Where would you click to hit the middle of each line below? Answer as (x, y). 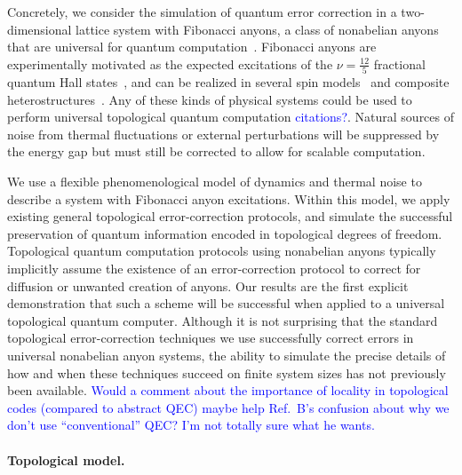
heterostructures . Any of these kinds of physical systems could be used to (210, 99)
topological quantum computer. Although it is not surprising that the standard (223, 320)
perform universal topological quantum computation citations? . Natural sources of (231, 117)
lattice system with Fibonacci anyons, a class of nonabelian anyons (257, 29)
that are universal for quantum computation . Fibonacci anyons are (192, 47)
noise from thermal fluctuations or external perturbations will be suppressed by (223, 134)
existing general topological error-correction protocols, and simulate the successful (230, 216)
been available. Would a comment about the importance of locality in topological (228, 390)
